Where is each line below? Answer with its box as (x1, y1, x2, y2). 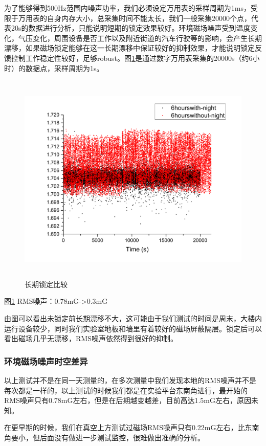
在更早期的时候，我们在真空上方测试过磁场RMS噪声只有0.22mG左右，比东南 (4, 422, 259, 433)
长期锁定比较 (25, 278, 68, 289)
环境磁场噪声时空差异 (4, 354, 88, 367)
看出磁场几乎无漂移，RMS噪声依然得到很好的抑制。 (4, 333, 178, 344)
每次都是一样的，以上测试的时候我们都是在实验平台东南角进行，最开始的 (4, 385, 248, 395)
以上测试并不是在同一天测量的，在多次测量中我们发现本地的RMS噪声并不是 (4, 374, 256, 385)
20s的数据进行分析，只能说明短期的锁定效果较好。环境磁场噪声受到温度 (11, 23, 251, 33)
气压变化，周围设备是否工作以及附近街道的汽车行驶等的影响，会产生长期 (18, 32, 262, 43)
